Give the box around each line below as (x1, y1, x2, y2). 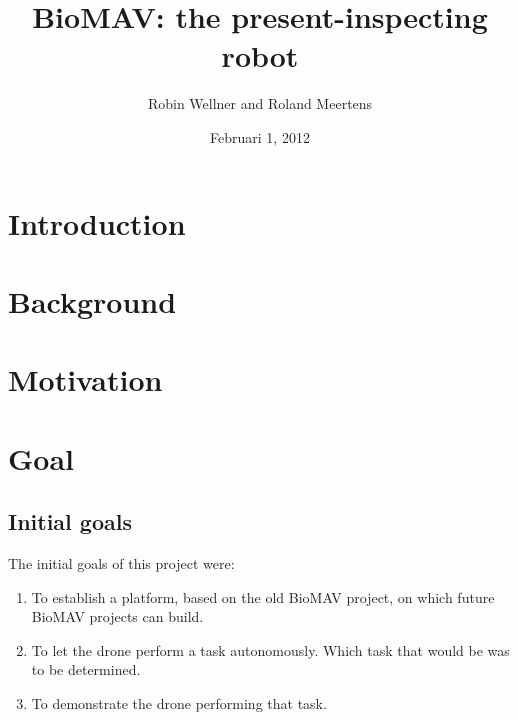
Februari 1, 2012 (210, 126, 310, 147)
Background (8, 280, 177, 321)
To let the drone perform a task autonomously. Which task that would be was (31, 639, 510, 660)
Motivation (8, 359, 163, 400)
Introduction (8, 202, 186, 243)
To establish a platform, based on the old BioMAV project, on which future (31, 586, 495, 607)
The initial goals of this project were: (8, 553, 235, 574)
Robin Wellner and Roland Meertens (147, 93, 373, 114)
